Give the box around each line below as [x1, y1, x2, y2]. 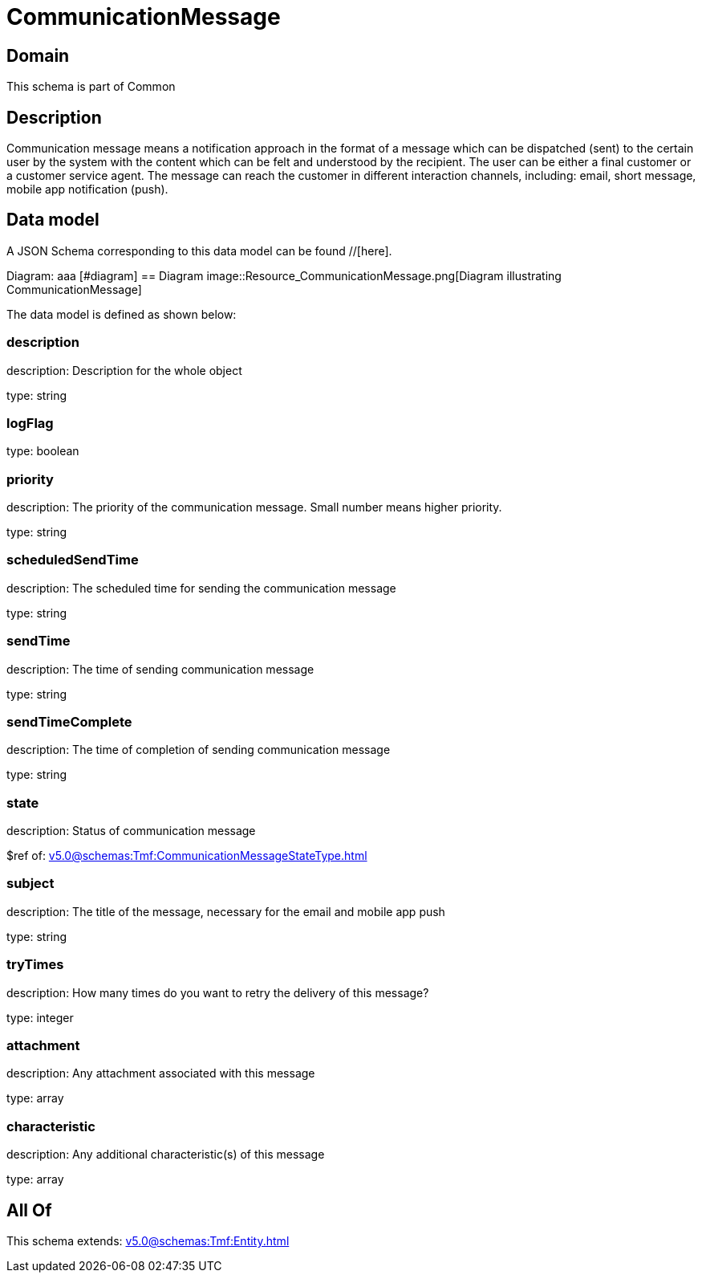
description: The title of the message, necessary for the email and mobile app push [6, 904, 445, 919]
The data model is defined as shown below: [6, 307, 237, 321]
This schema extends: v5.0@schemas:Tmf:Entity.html [6, 1233, 290, 1248]
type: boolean [6, 444, 79, 458]
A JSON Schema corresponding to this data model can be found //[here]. [6, 243, 392, 258]
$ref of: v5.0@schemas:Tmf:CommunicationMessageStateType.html [6, 849, 367, 863]
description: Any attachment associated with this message [6, 1066, 315, 1081]
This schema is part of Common [6, 79, 176, 94]
